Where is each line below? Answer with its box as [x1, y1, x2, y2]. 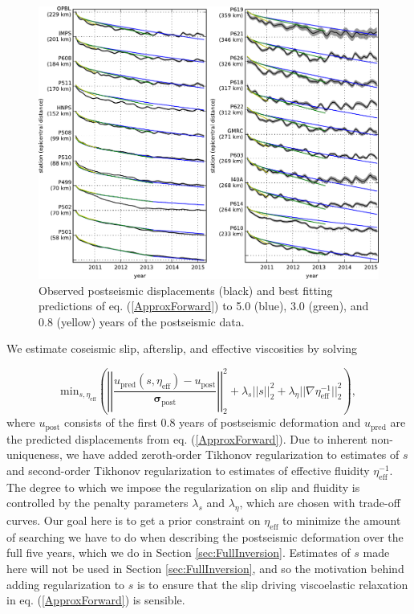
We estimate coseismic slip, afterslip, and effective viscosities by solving [6, 340, 357, 357]
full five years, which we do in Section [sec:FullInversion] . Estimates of [6, 544, 351, 561]
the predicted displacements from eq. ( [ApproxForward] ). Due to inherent [6, 430, 367, 447]
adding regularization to [6, 575, 125, 592]
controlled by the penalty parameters [6, 494, 189, 511]
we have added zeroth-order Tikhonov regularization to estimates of [66, 446, 400, 463]
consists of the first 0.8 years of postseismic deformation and [63, 414, 361, 431]
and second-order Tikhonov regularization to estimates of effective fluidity [6, 461, 370, 478]
